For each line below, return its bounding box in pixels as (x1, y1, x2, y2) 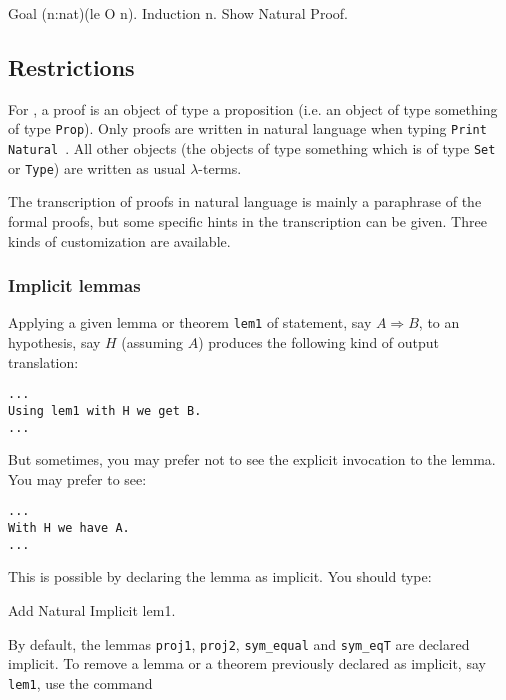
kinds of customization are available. (8, 230, 231, 251)
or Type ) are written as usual (8, 157, 186, 178)
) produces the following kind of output (198, 332, 440, 353)
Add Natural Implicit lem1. (8, 599, 176, 620)
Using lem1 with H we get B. (8, 403, 202, 418)
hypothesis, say (8, 332, 101, 353)
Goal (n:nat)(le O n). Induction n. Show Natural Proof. (8, 3, 348, 23)
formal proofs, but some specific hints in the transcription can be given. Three (8, 210, 487, 231)
